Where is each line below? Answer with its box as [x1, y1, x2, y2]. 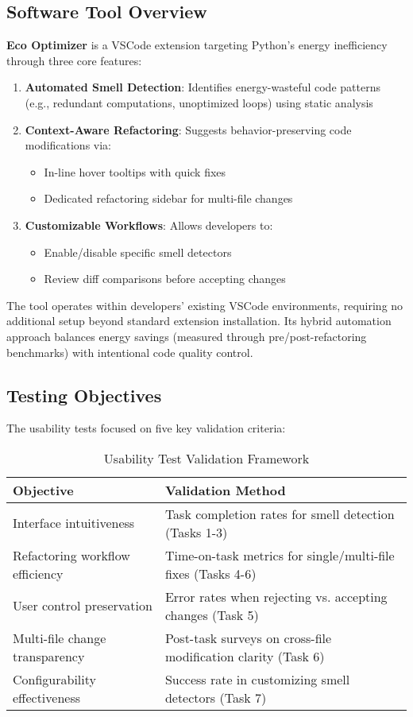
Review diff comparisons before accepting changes [44, 270, 286, 287]
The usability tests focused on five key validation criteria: [6, 420, 286, 436]
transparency [13, 646, 85, 665]
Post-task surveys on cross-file [164, 628, 332, 647]
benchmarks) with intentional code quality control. [6, 343, 253, 360]
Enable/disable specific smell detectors [44, 243, 232, 260]
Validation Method [164, 480, 286, 499]
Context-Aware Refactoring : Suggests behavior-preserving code [25, 121, 352, 138]
